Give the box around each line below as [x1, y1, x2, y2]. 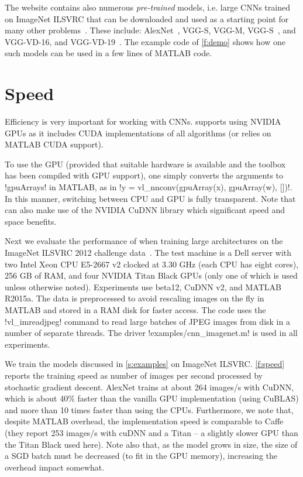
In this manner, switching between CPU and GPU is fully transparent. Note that [5, 192, 296, 204]
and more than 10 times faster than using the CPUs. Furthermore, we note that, [5, 403, 294, 416]
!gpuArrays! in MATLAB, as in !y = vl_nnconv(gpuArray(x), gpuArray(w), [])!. [5, 181, 292, 193]
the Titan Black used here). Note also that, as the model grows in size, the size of [5, 438, 298, 450]
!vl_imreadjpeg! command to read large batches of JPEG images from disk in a [5, 315, 290, 327]
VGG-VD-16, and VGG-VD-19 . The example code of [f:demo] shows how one [5, 35, 286, 47]
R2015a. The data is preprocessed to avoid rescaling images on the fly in [5, 292, 264, 304]
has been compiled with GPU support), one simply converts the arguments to [5, 169, 284, 181]
